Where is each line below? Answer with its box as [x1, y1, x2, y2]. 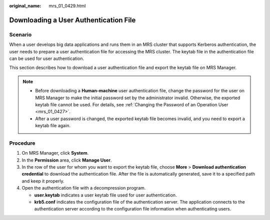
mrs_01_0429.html [48, 3, 86, 8]
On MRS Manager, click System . [21, 150, 89, 156]
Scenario [9, 31, 32, 38]
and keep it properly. [21, 178, 64, 184]
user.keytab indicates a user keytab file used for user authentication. [34, 192, 177, 198]
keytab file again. [35, 123, 71, 129]
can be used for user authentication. [9, 55, 84, 61]
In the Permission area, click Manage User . [21, 157, 112, 163]
